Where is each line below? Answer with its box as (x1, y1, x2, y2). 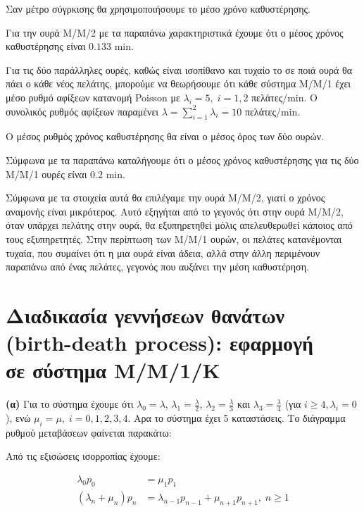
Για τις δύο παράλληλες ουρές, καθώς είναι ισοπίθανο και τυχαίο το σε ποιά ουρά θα (6, 62, 352, 77)
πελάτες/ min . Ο (251, 89, 318, 104)
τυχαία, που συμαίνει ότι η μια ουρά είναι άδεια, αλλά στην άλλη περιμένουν (6, 245, 320, 260)
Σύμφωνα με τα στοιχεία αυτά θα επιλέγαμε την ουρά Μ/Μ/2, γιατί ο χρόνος (6, 190, 325, 205)
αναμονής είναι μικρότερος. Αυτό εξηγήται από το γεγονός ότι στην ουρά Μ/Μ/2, (6, 204, 344, 218)
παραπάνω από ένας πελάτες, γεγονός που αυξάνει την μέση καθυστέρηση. (6, 259, 309, 274)
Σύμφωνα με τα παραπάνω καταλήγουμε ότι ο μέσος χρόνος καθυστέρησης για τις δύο (6, 152, 359, 167)
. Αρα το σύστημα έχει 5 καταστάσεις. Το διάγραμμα (127, 411, 346, 425)
